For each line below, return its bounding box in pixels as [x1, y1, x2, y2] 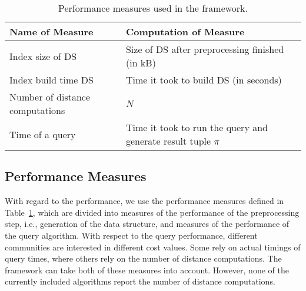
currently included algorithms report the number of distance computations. [5, 275, 275, 287]
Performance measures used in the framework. [58, 1, 248, 15]
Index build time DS [9, 73, 94, 86]
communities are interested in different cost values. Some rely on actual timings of [5, 240, 301, 253]
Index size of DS [9, 49, 77, 63]
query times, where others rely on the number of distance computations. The [5, 252, 282, 265]
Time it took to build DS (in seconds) [125, 73, 282, 86]
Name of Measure [9, 25, 94, 38]
